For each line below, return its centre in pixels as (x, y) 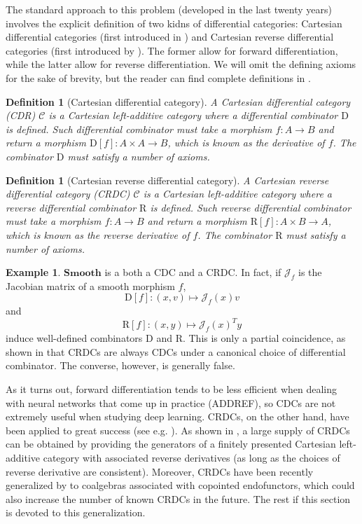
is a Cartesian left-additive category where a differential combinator (193, 115)
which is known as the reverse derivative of (98, 234)
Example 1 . (33, 272)
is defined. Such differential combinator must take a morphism (139, 129)
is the (310, 272)
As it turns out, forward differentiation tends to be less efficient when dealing (172, 388)
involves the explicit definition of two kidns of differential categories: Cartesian (174, 23)
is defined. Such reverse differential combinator (251, 207)
